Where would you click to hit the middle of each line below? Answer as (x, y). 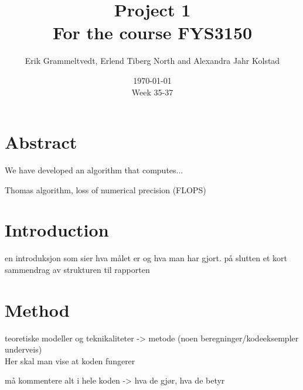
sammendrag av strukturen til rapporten (77, 269)
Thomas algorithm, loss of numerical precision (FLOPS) (105, 189)
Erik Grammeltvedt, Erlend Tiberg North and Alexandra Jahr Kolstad (152, 61)
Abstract (41, 142)
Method (37, 309)
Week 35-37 (152, 92)
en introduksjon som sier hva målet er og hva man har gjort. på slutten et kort (146, 258)
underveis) (23, 349)
